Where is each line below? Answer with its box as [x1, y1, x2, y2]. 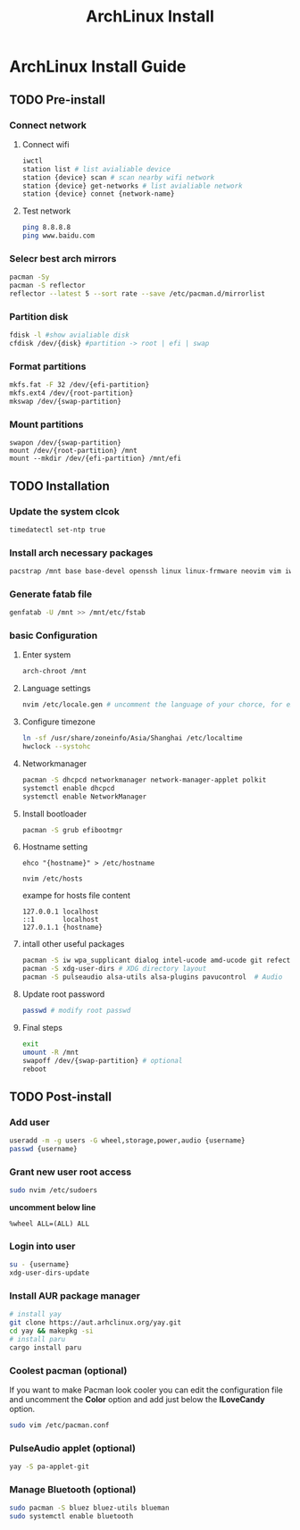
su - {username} [9, 1260, 70, 1269]
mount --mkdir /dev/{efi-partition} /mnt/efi [9, 454, 181, 464]
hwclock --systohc [21, 742, 91, 751]
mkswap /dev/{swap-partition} [9, 397, 122, 406]
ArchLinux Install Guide [9, 56, 187, 77]
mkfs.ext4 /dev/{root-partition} [9, 389, 134, 398]
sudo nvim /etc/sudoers [9, 1186, 98, 1195]
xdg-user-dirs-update [9, 1268, 90, 1278]
